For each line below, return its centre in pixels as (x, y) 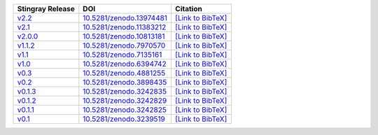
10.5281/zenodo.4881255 (124, 73)
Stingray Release (46, 9)
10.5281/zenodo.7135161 (122, 55)
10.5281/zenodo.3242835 (125, 91)
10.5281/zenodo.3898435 (125, 82)
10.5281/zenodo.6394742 (125, 64)
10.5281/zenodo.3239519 (124, 119)
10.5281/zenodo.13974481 (125, 18)
